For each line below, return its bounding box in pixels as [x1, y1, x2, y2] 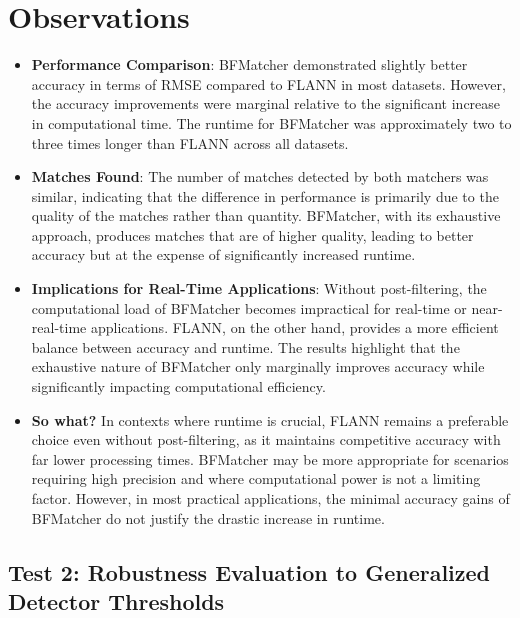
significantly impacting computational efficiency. [31, 376, 326, 397]
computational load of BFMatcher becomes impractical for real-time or [31, 297, 467, 318]
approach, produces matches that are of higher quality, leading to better [31, 224, 474, 245]
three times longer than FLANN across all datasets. [31, 132, 349, 153]
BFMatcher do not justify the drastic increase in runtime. [31, 507, 385, 528]
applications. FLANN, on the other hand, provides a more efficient [90, 317, 499, 338]
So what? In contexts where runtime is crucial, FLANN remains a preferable [31, 409, 509, 430]
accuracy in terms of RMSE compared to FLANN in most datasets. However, [31, 73, 506, 94]
